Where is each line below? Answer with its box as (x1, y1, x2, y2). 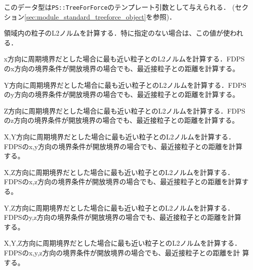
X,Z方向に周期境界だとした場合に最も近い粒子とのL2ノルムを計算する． (4, 167, 234, 177)
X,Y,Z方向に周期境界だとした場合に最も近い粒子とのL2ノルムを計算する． (4, 238, 241, 248)
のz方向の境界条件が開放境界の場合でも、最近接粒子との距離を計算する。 (4, 115, 239, 125)
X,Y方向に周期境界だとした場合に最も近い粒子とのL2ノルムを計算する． (4, 132, 235, 141)
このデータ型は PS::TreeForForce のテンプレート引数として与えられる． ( (4, 2, 235, 12)
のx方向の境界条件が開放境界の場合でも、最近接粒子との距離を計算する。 (4, 63, 239, 74)
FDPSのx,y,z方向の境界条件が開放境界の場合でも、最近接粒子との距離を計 (4, 247, 240, 257)
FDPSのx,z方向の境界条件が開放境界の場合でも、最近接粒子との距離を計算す (4, 176, 249, 187)
